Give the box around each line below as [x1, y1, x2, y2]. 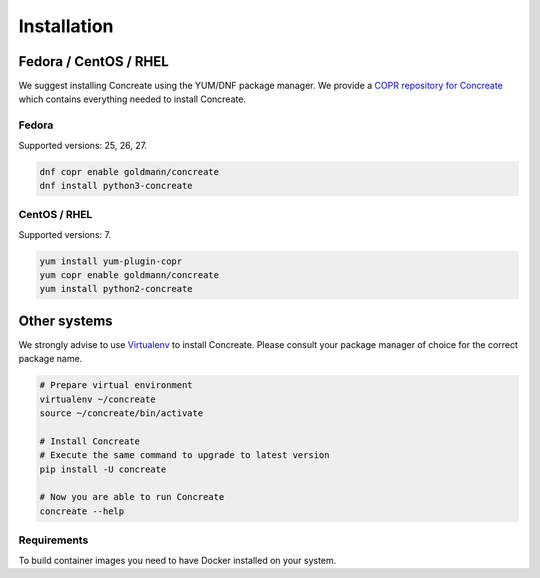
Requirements [18, 533, 89, 547]
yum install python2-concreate [39, 283, 194, 295]
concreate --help [39, 505, 125, 517]
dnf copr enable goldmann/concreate [39, 166, 220, 177]
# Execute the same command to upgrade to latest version [39, 450, 330, 461]
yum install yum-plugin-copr [39, 255, 183, 267]
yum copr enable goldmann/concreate [39, 270, 220, 281]
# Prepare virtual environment [39, 380, 194, 391]
